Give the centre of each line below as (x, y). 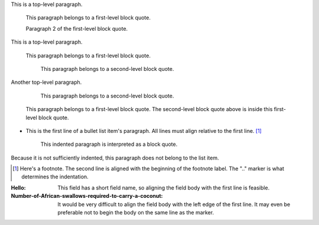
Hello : (18, 187)
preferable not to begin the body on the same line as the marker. (136, 213)
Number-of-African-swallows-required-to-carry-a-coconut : (87, 196)
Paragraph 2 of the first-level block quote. (77, 28)
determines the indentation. (55, 177)
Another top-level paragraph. (46, 82)
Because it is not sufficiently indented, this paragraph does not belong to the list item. (115, 158)
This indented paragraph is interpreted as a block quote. (109, 144)
